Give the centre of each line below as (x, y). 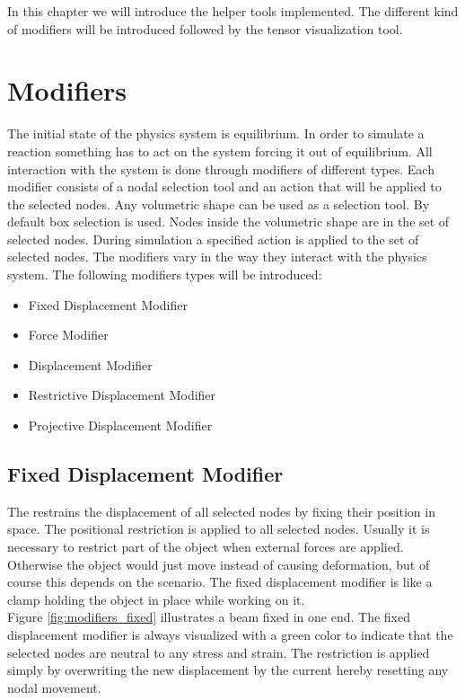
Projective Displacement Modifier (120, 425)
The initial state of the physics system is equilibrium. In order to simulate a (216, 133)
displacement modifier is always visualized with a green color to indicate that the (230, 634)
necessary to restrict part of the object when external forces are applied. (206, 547)
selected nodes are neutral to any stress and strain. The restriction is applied (219, 652)
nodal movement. (54, 687)
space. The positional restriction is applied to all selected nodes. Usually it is (219, 529)
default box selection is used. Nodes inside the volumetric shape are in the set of (228, 222)
